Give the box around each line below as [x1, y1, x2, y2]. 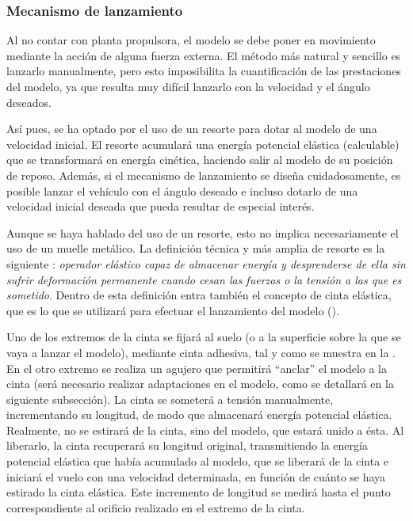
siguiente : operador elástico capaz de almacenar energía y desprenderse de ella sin [6, 255, 406, 272]
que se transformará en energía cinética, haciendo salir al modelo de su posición [6, 151, 393, 168]
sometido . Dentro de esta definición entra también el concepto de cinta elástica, [6, 287, 392, 303]
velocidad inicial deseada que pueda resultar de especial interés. [6, 198, 315, 215]
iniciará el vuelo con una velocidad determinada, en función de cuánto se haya [6, 468, 386, 485]
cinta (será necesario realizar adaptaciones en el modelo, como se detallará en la [6, 375, 394, 392]
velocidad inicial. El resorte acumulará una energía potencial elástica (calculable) [6, 135, 400, 152]
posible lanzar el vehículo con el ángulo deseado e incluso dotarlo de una [6, 182, 358, 199]
